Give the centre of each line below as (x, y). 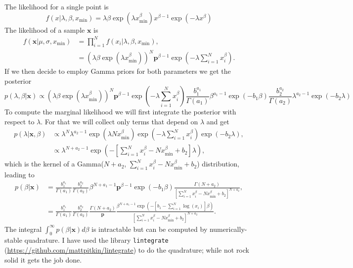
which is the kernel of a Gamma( (54, 164)
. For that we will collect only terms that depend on (119, 121)
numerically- (228, 229)
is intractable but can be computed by (150, 229)
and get (218, 121)
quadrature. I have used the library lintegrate (96, 240)
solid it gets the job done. (43, 259)
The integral (23, 229)
